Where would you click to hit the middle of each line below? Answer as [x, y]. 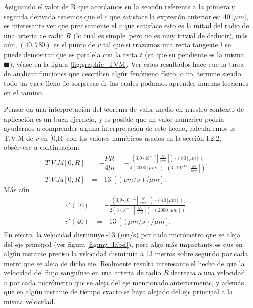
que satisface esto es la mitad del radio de [187, 26]
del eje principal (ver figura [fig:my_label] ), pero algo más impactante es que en [123, 244]
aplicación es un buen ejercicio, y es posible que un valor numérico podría [114, 118]
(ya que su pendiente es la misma [194, 54]
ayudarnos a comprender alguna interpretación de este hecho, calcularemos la [120, 128]
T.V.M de [19, 137]
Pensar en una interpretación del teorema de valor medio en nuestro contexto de [124, 109]
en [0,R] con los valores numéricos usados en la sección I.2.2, [131, 137]
